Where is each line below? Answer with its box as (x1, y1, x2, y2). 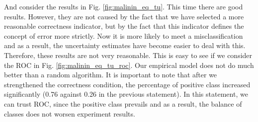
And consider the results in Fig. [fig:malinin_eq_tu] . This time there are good (4, 1, 243, 11)
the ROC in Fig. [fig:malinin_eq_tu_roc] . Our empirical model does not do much (4, 60, 254, 70)
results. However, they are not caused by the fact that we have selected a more (4, 11, 244, 21)
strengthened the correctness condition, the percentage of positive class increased (4, 79, 251, 89)
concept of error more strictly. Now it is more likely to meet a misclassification (4, 30, 243, 41)
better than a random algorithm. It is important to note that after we (4, 69, 217, 80)
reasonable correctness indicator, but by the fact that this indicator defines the (4, 21, 244, 31)
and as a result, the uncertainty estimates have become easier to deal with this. (4, 40, 246, 51)
